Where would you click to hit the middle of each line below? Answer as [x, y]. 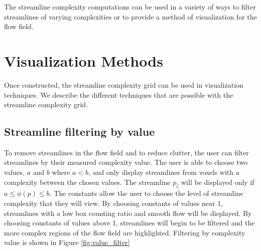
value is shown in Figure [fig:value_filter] [67, 242]
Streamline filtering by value [80, 132]
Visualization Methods [84, 60]
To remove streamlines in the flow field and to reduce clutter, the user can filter [126, 152]
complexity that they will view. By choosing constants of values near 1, [114, 203]
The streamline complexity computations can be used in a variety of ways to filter [130, 7]
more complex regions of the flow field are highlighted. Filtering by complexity [125, 232]
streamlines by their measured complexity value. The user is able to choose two [126, 162]
